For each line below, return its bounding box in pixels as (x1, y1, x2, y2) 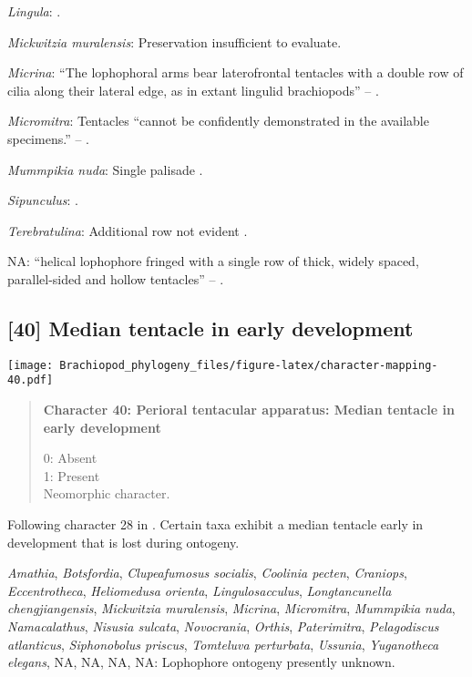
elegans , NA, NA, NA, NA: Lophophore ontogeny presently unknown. (7, 652, 395, 672)
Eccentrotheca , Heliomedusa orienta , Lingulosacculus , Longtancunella (7, 580, 392, 600)
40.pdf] (7, 374, 54, 387)
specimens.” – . (7, 128, 89, 148)
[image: (7, 358, 54, 372)
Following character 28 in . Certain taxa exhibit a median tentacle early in (7, 515, 424, 534)
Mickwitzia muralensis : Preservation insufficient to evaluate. (7, 32, 342, 51)
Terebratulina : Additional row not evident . (7, 221, 248, 240)
